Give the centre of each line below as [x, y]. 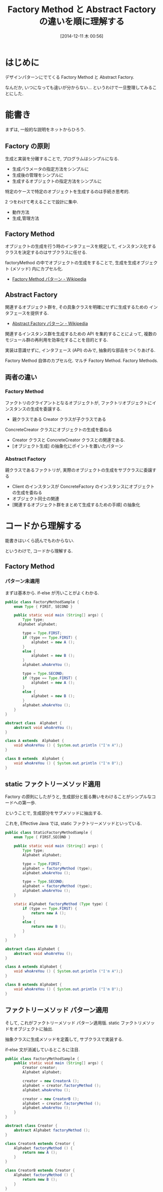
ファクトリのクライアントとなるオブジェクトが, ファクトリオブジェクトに [79, 403]
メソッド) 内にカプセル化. [37, 269]
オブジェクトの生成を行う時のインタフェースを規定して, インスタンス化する [81, 246]
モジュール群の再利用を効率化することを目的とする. [57, 340]
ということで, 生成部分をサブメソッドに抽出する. [54, 813]
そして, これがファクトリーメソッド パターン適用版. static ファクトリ [74, 1023]
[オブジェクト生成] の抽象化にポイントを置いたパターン [67, 446]
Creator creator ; [40, 1068]
